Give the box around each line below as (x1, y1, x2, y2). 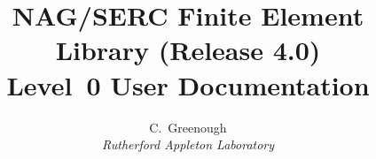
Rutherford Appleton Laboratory (101, 135, 275, 154)
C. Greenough (149, 117, 227, 136)
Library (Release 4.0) (55, 32, 321, 68)
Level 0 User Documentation (6, 66, 370, 102)
